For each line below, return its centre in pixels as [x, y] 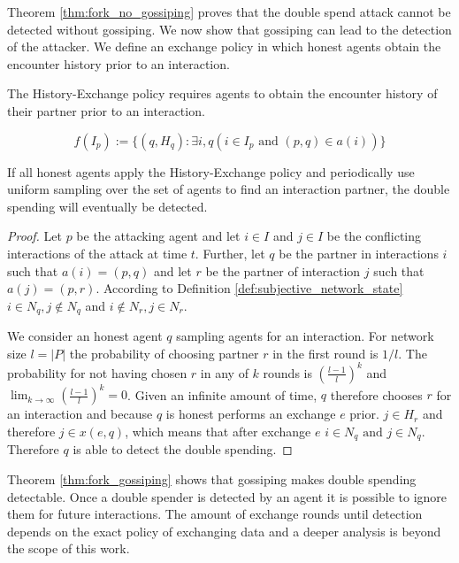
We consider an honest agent [85, 336]
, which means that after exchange [218, 431]
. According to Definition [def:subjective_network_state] [249, 288]
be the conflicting [374, 236]
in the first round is [325, 353]
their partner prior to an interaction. [106, 110]
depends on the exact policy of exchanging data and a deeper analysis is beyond [224, 531]
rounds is [287, 372]
